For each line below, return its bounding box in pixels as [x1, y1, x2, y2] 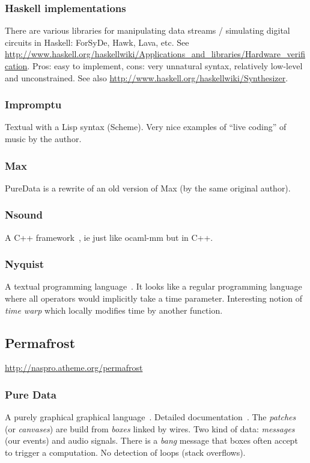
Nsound [5, 207, 43, 222]
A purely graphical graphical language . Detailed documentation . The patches [5, 411, 296, 423]
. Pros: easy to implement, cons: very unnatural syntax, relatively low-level [27, 60, 303, 72]
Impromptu [5, 97, 62, 112]
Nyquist [5, 256, 44, 272]
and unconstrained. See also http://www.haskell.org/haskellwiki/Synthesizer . [5, 71, 288, 84]
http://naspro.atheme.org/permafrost [5, 361, 143, 374]
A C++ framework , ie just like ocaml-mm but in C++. [5, 231, 213, 243]
